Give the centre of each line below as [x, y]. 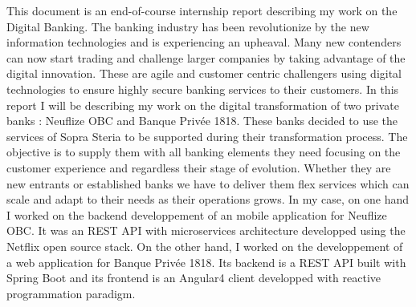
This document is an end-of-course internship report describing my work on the [202, 10]
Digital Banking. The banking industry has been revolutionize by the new [188, 26]
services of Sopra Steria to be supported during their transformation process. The [207, 136]
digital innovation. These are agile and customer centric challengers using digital [204, 73]
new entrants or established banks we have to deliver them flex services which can [208, 183]
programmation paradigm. [71, 293]
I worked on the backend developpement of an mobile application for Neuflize [197, 214]
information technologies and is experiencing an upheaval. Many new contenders [204, 42]
